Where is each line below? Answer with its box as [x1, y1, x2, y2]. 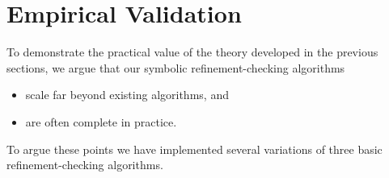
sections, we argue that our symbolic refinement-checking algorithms [6, 59, 345, 76]
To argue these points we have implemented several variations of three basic [6, 140, 383, 157]
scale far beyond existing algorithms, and [25, 86, 229, 103]
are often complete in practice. [25, 113, 177, 130]
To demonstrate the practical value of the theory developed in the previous [6, 43, 378, 60]
